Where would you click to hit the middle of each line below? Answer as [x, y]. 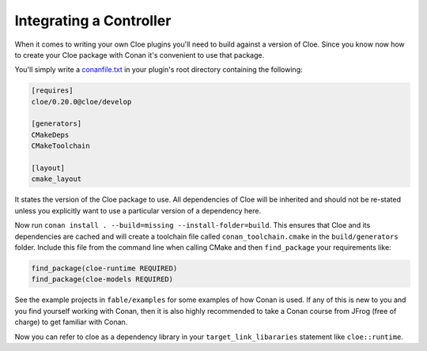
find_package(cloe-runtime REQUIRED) [104, 268]
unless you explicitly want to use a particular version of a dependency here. [138, 210]
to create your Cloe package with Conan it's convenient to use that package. [140, 55]
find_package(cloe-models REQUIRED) [102, 279]
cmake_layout [57, 179]
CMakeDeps [50, 135]
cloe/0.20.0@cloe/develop [81, 102]
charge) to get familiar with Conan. [71, 322]
